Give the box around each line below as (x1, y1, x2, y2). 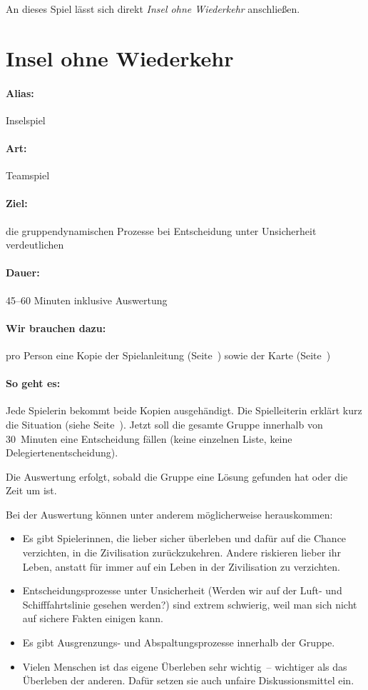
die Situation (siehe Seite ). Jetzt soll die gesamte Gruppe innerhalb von (6, 416, 323, 431)
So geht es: (6, 376, 61, 391)
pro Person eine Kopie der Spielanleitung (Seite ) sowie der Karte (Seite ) (6, 347, 331, 362)
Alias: (6, 85, 34, 100)
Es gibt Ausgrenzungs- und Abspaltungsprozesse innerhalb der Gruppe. (22, 635, 335, 650)
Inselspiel (6, 112, 46, 127)
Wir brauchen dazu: (6, 320, 106, 335)
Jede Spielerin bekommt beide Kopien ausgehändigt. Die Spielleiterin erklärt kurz (6, 403, 362, 418)
